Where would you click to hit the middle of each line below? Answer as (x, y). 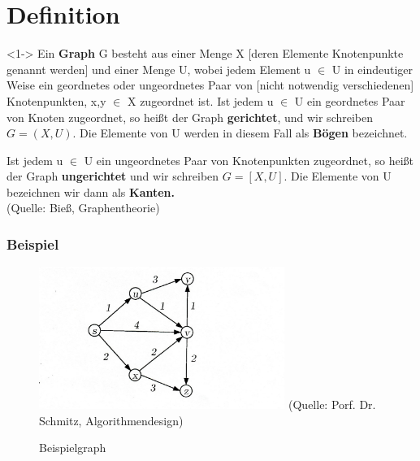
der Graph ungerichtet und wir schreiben (113, 176)
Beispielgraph (73, 448)
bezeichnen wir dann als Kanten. (91, 191)
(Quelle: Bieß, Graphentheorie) (83, 208)
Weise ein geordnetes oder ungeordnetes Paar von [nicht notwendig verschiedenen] (210, 85)
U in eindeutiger (372, 69)
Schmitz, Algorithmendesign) (111, 420)
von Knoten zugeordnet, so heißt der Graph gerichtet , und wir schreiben (190, 117)
